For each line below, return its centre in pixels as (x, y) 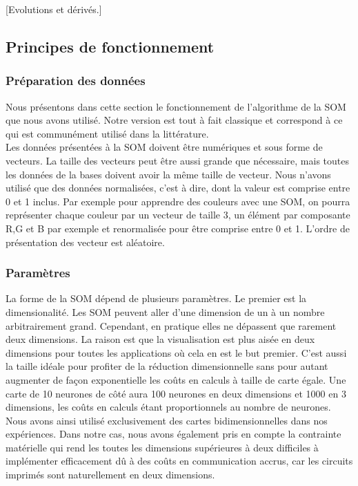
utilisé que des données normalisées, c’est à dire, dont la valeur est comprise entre (178, 188)
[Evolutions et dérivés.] (54, 9)
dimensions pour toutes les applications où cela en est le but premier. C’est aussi (176, 352)
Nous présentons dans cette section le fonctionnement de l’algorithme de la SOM (176, 106)
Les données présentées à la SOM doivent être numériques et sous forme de (164, 147)
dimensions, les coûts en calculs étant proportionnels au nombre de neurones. (168, 407)
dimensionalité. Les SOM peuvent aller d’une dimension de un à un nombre (165, 311)
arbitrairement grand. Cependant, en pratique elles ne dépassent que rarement (171, 325)
